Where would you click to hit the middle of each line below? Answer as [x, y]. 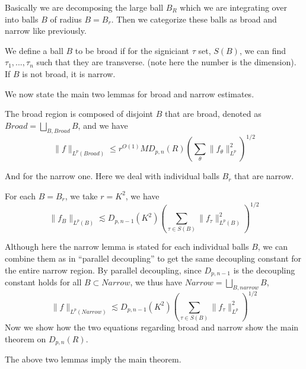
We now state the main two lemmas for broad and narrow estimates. [130, 93]
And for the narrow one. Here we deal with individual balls [112, 176]
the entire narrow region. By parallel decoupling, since [103, 270]
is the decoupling [264, 270]
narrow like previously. [46, 31]
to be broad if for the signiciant [132, 50]
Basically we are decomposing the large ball [84, 7]
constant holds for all [43, 282]
